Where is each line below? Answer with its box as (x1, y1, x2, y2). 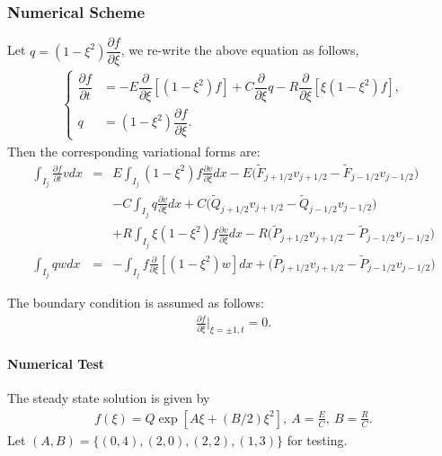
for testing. (287, 430, 348, 449)
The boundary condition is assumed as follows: (7, 293, 264, 312)
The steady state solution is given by (7, 389, 210, 407)
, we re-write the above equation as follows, (120, 40, 359, 59)
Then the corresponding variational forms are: (7, 141, 261, 160)
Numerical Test (7, 353, 105, 372)
